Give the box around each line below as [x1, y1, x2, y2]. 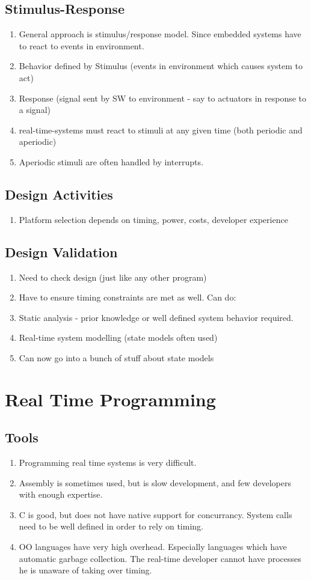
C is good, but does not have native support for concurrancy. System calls [19, 508, 292, 520]
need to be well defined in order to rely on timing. [19, 520, 203, 533]
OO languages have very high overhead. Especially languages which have [19, 540, 287, 553]
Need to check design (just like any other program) [19, 270, 207, 283]
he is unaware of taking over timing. [19, 564, 152, 576]
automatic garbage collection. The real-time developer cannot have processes [19, 552, 301, 564]
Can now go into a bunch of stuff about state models [19, 351, 214, 364]
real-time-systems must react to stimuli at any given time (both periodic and [19, 123, 303, 136]
